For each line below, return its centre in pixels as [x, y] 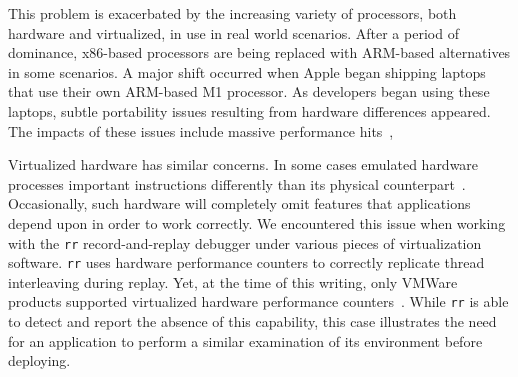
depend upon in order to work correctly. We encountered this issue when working [257, 222]
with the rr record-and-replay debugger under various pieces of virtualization [245, 242]
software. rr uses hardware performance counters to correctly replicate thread [246, 262]
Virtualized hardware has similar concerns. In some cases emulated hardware [243, 164]
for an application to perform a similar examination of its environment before [245, 340]
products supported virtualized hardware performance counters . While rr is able [258, 301]
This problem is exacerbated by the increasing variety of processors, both [232, 13]
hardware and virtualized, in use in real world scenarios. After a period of [233, 32]
